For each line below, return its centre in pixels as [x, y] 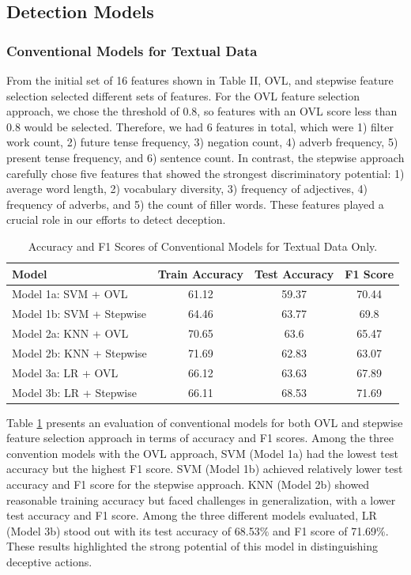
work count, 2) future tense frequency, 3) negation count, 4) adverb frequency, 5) [202, 142]
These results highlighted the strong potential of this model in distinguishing [192, 546]
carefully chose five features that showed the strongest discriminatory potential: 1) [205, 173]
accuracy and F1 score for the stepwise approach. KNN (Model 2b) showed [188, 484]
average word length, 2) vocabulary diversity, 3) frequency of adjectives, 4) [187, 189]
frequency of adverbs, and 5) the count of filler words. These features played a [195, 204]
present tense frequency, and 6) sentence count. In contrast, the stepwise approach [205, 157]
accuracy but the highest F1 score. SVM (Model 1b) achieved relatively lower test [205, 469]
